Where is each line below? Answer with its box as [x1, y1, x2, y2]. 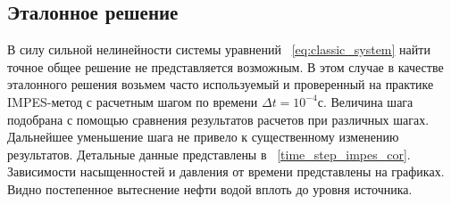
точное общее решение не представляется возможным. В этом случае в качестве [7, 57, 444, 76]
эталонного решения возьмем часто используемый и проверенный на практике [7, 75, 434, 94]
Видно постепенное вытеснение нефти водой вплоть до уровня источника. [7, 179, 413, 198]
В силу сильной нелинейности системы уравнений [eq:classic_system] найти [7, 40, 430, 59]
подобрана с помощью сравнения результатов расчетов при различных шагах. [7, 110, 430, 128]
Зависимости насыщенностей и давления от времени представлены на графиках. [7, 162, 445, 181]
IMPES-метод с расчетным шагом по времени [7, 92, 258, 110]
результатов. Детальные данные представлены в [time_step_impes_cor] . [7, 144, 411, 163]
